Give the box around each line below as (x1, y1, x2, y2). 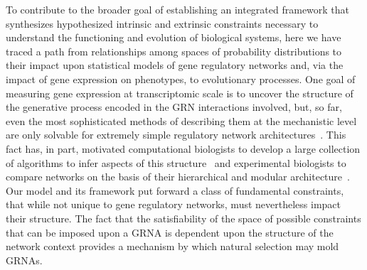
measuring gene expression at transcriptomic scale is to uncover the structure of (6, 85, 353, 100)
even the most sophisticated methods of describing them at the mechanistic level (6, 113, 357, 128)
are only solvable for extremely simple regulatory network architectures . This (6, 127, 346, 142)
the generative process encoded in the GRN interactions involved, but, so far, (6, 99, 342, 114)
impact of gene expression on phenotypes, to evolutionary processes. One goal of (6, 71, 356, 86)
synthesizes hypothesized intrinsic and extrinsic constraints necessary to (6, 16, 319, 31)
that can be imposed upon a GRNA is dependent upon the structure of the (6, 225, 334, 239)
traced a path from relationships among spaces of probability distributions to (6, 43, 342, 58)
